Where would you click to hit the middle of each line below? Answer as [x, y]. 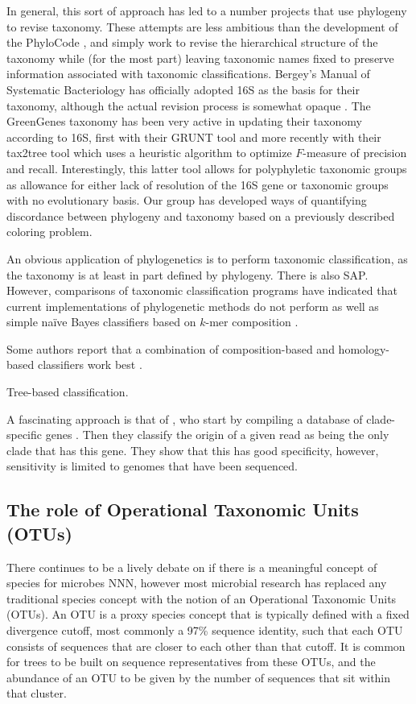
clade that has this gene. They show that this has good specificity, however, [193, 450]
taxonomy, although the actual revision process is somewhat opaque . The [189, 105]
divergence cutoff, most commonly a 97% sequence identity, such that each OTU [205, 630]
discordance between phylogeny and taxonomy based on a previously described [201, 215]
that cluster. [37, 693]
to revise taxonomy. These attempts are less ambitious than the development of [202, 26]
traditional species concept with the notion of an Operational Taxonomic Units [202, 598]
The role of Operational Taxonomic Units [183, 509]
